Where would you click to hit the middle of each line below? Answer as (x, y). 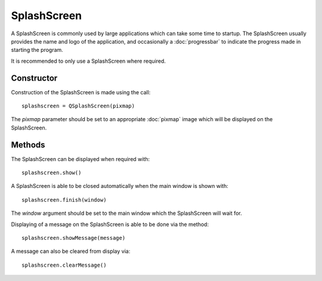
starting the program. (37, 50)
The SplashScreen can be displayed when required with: (80, 159)
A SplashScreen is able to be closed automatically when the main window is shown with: (120, 186)
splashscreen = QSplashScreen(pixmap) (78, 106)
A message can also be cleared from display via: (71, 251)
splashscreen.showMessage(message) (74, 238)
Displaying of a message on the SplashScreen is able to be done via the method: (110, 224)
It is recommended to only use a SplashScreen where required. (89, 61)
